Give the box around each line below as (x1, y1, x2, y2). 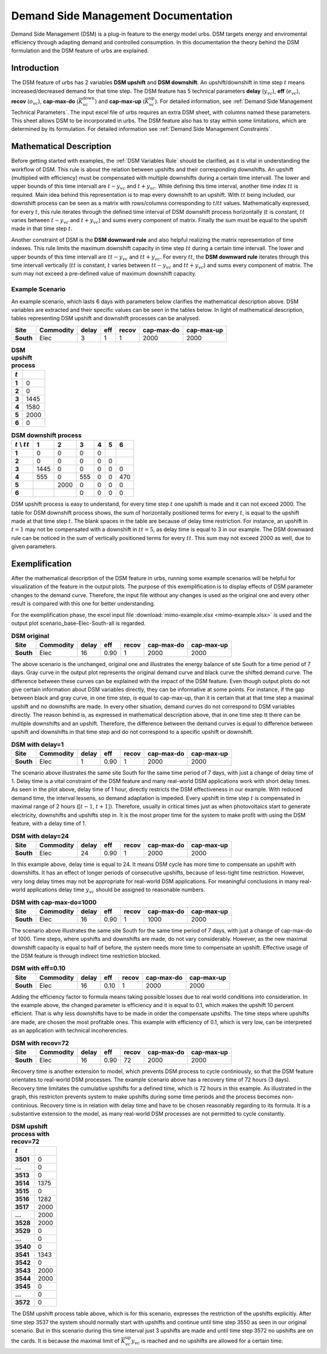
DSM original (11, 632, 50, 640)
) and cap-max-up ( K (94, 97, 150, 105)
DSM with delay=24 (11, 831, 69, 840)
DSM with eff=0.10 (11, 964, 66, 973)
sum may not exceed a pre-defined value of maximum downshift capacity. (11, 270, 197, 277)
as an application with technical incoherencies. (11, 1027, 128, 1034)
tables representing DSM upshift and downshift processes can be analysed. (11, 315, 200, 322)
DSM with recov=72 (11, 1039, 70, 1047)
